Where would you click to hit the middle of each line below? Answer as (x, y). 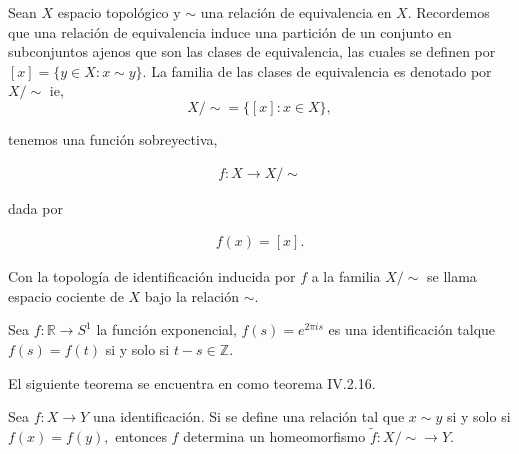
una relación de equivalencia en (296, 12)
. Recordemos (448, 12)
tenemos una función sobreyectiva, (113, 138)
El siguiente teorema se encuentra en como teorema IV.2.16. (192, 382)
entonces (141, 436)
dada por (35, 207)
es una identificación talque (412, 329)
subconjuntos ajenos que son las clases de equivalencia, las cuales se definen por (252, 51)
